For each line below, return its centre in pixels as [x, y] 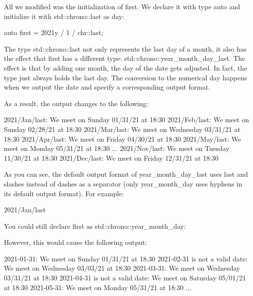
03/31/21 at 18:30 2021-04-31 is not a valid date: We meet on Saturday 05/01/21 [125, 278]
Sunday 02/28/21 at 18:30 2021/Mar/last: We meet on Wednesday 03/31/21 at [122, 129]
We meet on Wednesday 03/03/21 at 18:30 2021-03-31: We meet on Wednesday [122, 268]
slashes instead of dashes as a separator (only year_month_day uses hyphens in [123, 183]
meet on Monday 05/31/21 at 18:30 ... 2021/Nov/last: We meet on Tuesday [117, 148]
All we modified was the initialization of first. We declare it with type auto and [122, 6]
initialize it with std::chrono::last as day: [64, 16]
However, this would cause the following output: [76, 242]
